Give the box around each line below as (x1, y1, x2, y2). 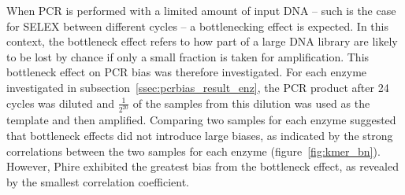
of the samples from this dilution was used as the (132, 94, 370, 111)
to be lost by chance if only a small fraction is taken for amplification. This (6, 48, 370, 64)
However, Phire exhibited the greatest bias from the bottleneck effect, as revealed (6, 158, 399, 175)
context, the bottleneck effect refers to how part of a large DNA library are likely (6, 33, 398, 50)
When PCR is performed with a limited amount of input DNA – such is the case (6, 2, 396, 18)
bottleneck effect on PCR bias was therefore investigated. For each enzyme (6, 64, 367, 80)
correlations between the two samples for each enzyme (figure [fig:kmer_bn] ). (6, 142, 381, 159)
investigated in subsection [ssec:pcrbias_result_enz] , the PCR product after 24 (6, 79, 389, 95)
